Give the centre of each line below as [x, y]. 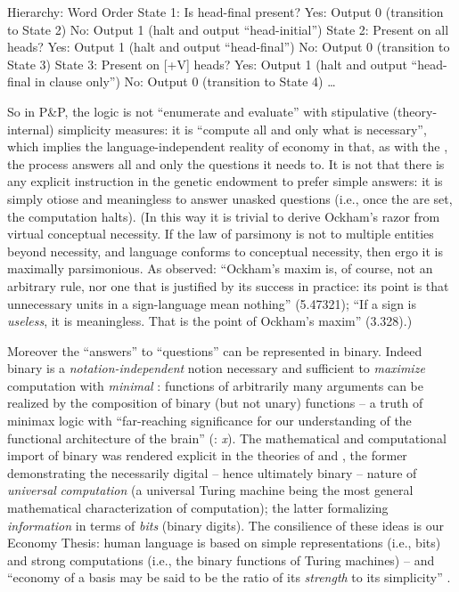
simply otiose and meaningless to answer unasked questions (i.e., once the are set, [230, 198]
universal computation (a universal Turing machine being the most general [210, 490]
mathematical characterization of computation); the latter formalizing [198, 508]
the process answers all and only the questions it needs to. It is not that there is [226, 163]
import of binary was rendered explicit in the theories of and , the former [207, 455]
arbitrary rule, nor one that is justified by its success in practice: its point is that [228, 285]
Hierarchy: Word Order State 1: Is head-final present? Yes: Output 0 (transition [225, 12]
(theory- [415, 111]
